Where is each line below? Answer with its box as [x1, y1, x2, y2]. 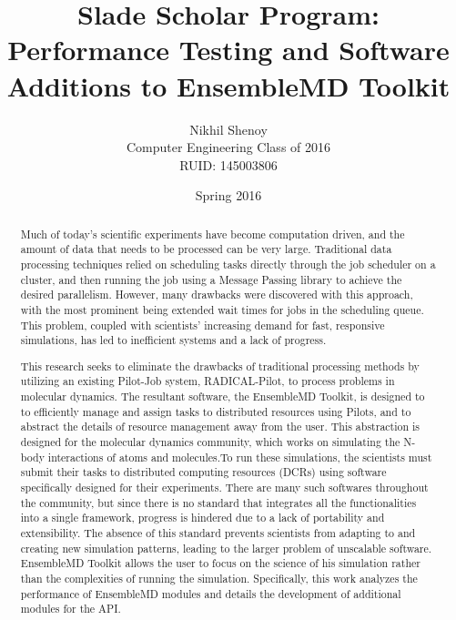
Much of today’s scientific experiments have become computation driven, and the [20, 226, 405, 241]
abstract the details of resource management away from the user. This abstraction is [20, 419, 421, 434]
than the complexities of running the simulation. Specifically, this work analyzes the [20, 571, 418, 585]
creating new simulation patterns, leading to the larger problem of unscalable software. [20, 540, 432, 555]
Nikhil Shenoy [189, 119, 268, 138]
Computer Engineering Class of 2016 [126, 137, 331, 157]
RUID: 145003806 [179, 155, 278, 174]
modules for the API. [20, 601, 121, 616]
